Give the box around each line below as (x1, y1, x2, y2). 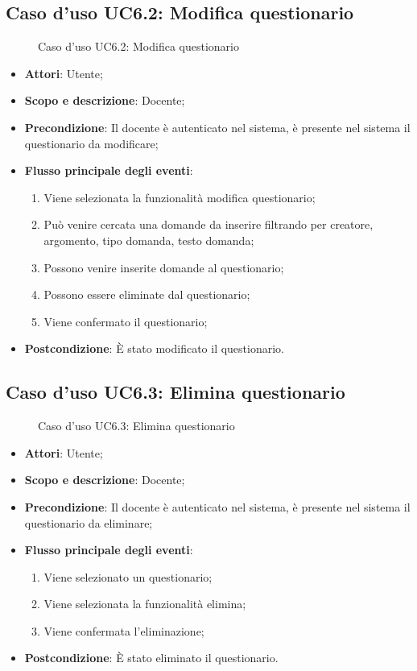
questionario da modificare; (24, 135, 159, 151)
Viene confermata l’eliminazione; (43, 622, 204, 639)
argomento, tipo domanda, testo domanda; (43, 231, 254, 248)
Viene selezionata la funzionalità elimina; (43, 595, 246, 612)
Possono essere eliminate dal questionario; (43, 286, 250, 303)
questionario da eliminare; (24, 514, 153, 531)
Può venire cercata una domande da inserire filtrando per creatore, (43, 216, 374, 233)
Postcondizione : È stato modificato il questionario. (24, 340, 284, 357)
